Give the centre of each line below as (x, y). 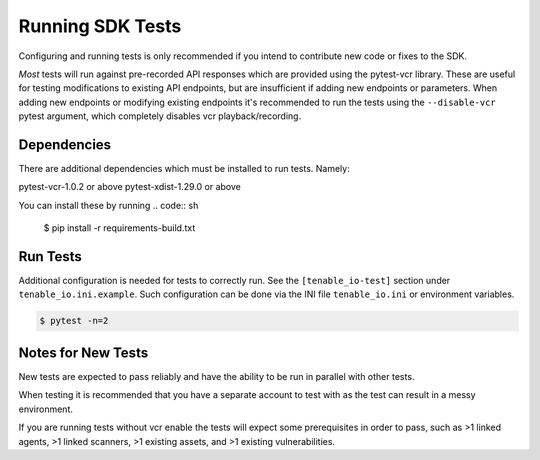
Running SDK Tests (100, 26)
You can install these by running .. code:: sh (108, 205)
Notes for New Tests (83, 352)
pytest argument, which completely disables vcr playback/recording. (160, 116)
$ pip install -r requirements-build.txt (119, 228)
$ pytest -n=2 (74, 321)
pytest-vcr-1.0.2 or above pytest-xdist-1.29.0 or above (130, 187)
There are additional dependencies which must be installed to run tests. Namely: (184, 169)
